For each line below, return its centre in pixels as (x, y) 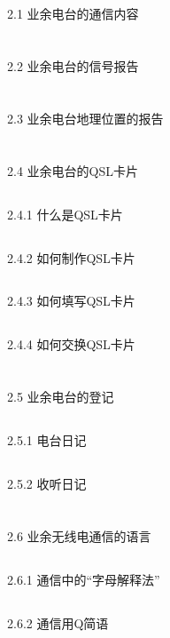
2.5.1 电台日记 (47, 440)
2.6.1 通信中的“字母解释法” (84, 579)
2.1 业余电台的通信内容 (73, 14)
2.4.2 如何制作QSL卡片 (71, 257)
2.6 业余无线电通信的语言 (79, 536)
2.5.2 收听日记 (47, 484)
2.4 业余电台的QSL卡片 (73, 170)
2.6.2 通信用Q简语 (58, 622)
